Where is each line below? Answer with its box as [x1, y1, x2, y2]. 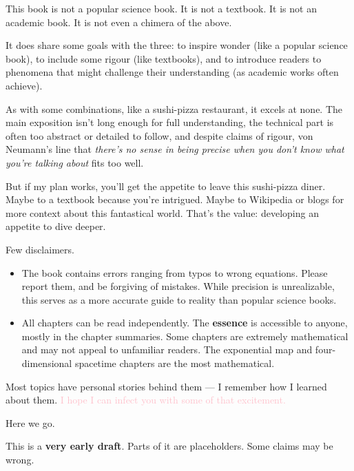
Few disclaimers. [6, 242, 74, 256]
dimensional [21, 356, 72, 370]
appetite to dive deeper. [6, 219, 106, 233]
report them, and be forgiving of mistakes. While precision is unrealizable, [21, 279, 335, 293]
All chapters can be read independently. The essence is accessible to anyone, [21, 315, 348, 330]
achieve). [6, 78, 43, 92]
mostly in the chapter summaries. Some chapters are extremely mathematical [21, 328, 348, 343]
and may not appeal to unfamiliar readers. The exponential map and [21, 342, 313, 357]
